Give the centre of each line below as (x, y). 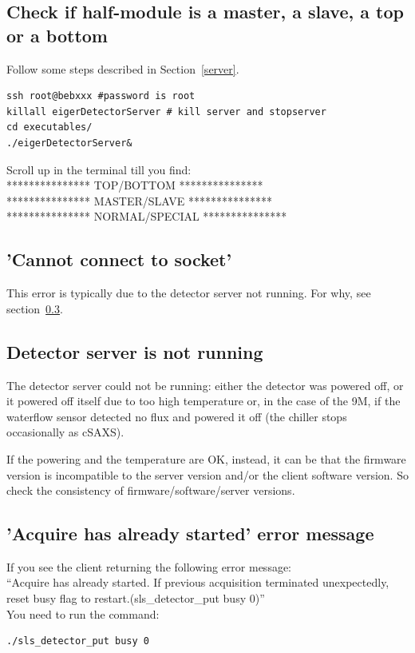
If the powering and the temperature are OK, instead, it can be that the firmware (206, 458)
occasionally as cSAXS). (65, 432)
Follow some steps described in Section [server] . (123, 68)
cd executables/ (49, 127)
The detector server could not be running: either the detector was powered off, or (205, 385)
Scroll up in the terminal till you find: (99, 169)
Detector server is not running (135, 351)
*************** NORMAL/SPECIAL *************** (147, 216)
